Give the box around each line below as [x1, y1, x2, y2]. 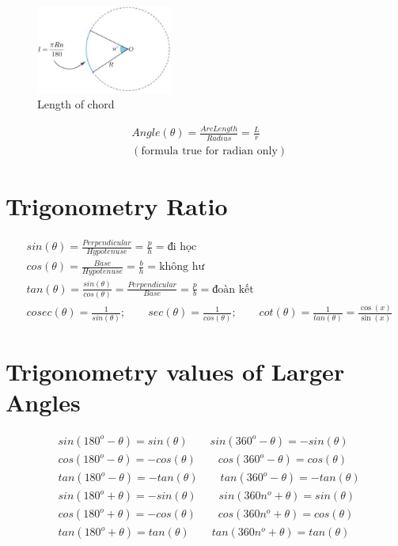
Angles [6, 386, 81, 419]
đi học [167, 241, 197, 252]
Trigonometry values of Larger [6, 355, 345, 387]
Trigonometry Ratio [6, 189, 228, 222]
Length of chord [37, 96, 115, 112]
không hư [159, 261, 205, 273]
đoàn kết [212, 283, 254, 295]
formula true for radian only [141, 145, 278, 157]
